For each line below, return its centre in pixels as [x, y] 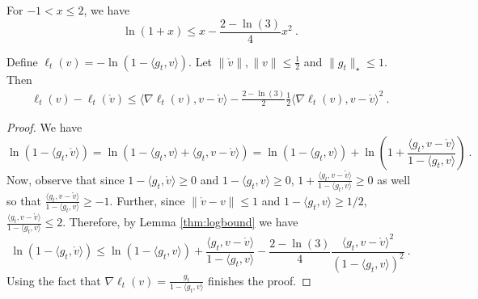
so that [24, 200]
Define [22, 61]
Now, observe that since [66, 179]
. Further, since [147, 200]
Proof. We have [44, 127]
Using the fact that [54, 280]
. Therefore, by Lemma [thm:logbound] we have [180, 222]
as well [394, 179]
